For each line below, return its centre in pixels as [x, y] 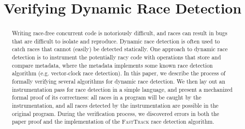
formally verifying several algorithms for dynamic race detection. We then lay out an [119, 81]
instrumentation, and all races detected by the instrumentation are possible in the [115, 106]
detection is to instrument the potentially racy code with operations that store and [116, 57]
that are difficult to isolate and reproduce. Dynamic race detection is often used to [116, 41]
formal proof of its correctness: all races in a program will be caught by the [107, 97]
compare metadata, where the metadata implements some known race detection [112, 65]
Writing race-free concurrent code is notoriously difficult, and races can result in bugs [120, 33]
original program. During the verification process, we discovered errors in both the [115, 113]
